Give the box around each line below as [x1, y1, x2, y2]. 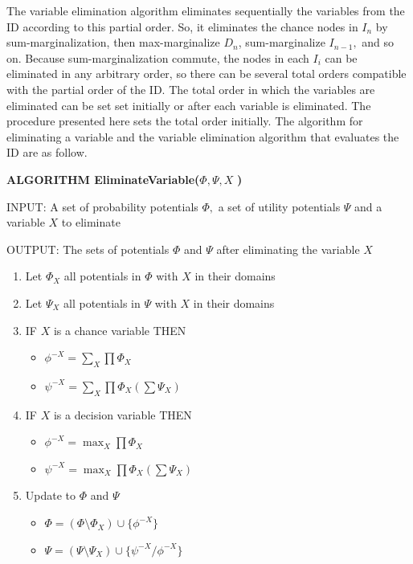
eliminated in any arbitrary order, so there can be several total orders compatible [6, 65, 407, 82]
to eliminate [61, 214, 121, 231]
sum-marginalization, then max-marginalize [6, 34, 220, 51]
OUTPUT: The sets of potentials [6, 240, 170, 257]
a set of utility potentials [218, 198, 341, 215]
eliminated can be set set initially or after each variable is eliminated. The [6, 96, 371, 113]
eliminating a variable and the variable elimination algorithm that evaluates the [6, 128, 399, 145]
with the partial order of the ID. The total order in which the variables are [6, 80, 375, 97]
